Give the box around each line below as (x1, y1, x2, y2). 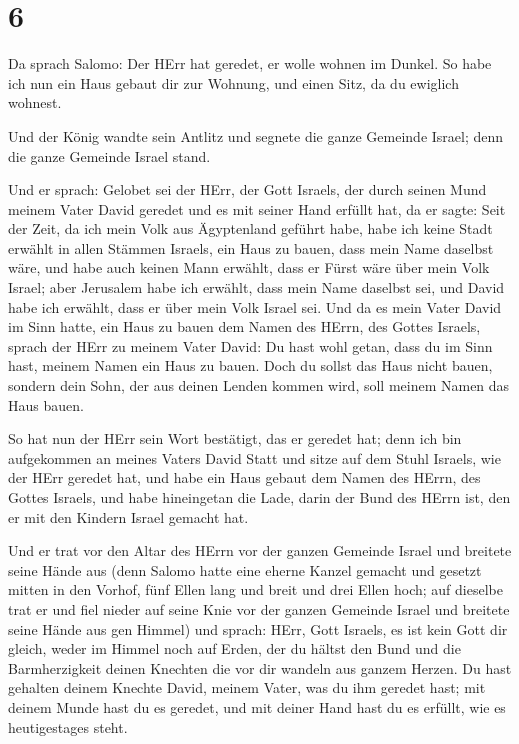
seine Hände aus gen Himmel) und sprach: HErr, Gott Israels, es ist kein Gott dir (8, 618, 508, 639)
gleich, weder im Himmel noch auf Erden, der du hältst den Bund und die (8, 638, 461, 659)
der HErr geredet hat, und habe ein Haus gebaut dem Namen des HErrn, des (8, 467, 481, 488)
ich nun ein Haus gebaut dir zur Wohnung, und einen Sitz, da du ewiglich (8, 72, 459, 93)
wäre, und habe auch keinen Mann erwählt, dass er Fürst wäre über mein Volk (8, 257, 490, 278)
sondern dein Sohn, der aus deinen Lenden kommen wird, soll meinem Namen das (8, 375, 510, 396)
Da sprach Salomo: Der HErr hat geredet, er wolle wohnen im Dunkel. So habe (8, 53, 492, 74)
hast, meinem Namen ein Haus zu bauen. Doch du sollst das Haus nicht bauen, (8, 355, 493, 376)
